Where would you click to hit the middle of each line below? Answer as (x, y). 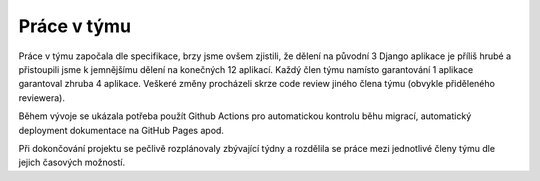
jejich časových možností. (71, 162)
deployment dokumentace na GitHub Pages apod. (121, 130)
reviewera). (41, 97)
